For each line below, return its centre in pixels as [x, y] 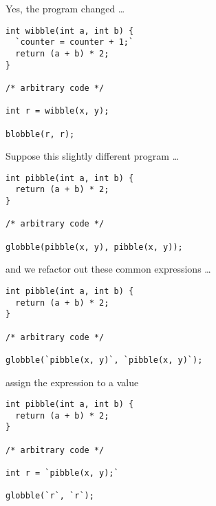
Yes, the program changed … [65, 8]
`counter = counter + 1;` [75, 42]
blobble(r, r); [40, 134]
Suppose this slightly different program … [93, 156]
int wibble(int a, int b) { [70, 31]
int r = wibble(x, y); [57, 111]
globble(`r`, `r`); [50, 496]
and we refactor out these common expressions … [108, 269]
